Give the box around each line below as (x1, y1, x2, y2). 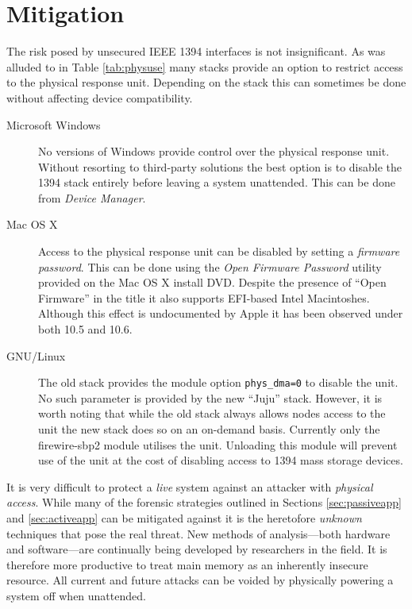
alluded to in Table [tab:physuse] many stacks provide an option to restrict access (6, 58, 403, 75)
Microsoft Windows (6, 116, 101, 133)
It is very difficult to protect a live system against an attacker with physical (6, 478, 373, 495)
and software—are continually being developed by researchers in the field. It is (6, 541, 387, 557)
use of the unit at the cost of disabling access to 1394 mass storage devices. (38, 452, 403, 468)
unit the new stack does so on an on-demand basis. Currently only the (38, 421, 380, 437)
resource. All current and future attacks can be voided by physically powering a (6, 572, 394, 588)
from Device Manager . (38, 189, 146, 206)
